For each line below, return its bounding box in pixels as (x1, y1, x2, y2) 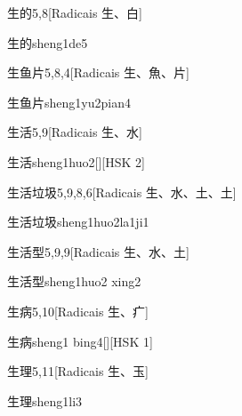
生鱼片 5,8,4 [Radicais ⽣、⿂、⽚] (7, 63, 190, 82)
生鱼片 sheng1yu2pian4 (7, 92, 131, 111)
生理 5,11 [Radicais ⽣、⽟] (7, 362, 149, 380)
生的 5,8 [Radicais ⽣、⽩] (7, 4, 142, 21)
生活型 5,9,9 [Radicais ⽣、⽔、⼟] (7, 242, 190, 260)
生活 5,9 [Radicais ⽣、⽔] (7, 123, 142, 141)
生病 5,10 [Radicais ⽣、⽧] (7, 301, 149, 320)
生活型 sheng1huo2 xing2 (7, 272, 141, 291)
